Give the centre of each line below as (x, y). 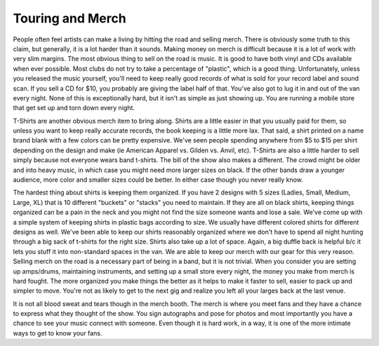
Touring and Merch (69, 18)
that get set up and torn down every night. (74, 108)
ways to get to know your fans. (58, 333)
